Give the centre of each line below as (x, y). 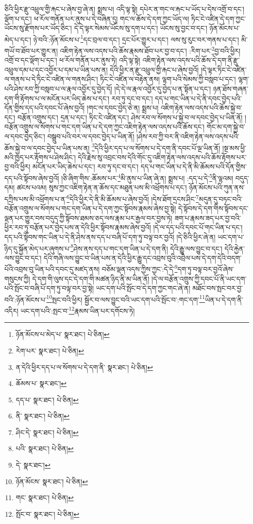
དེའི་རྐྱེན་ (235, 248)
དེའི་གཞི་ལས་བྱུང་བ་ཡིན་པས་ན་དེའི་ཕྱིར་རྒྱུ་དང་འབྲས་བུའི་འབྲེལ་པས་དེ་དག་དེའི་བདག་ (143, 257)
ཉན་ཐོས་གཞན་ (231, 89)
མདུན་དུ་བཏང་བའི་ (221, 199)
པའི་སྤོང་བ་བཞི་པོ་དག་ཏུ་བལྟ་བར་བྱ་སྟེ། (49, 288)
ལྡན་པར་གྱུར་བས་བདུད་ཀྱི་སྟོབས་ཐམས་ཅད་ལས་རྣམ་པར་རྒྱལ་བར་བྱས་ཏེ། (88, 218)
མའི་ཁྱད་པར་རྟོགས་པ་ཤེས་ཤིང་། (40, 157)
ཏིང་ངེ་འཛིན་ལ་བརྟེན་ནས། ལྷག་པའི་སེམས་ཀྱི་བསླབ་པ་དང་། (168, 79)
